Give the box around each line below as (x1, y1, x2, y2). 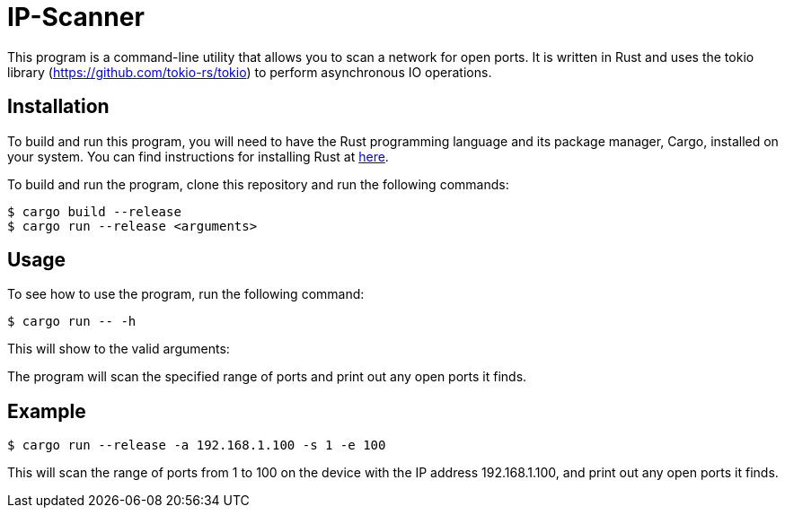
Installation (7, 95, 110, 118)
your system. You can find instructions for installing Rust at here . (7, 148, 389, 164)
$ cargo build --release (7, 204, 181, 219)
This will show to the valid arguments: (7, 341, 230, 357)
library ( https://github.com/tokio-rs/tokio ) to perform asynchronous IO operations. (7, 64, 492, 80)
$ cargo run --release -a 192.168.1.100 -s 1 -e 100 (7, 438, 386, 453)
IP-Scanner (7, 2, 145, 32)
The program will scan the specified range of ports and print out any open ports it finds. (7, 369, 527, 385)
